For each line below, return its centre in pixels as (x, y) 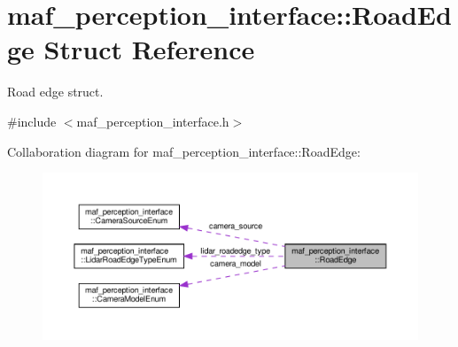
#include (32, 121)
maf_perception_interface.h (153, 121)
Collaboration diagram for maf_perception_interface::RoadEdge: (184, 151)
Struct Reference (149, 49)
